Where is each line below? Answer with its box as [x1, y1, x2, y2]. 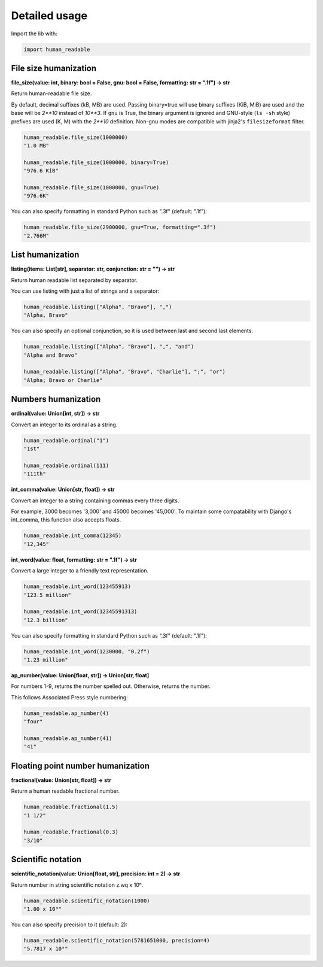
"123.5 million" [23, 592, 72, 598]
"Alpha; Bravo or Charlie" [23, 377, 103, 383]
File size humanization [11, 63, 97, 73]
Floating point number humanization [11, 760, 150, 771]
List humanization [11, 250, 80, 260]
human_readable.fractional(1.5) [23, 804, 119, 811]
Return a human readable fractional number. [11, 787, 120, 795]
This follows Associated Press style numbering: [11, 693, 128, 701]
